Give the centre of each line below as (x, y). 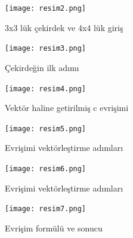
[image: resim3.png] (46, 49)
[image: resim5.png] (46, 129)
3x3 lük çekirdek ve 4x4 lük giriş (64, 27)
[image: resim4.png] (46, 89)
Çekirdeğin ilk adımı (42, 67)
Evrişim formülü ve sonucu (54, 228)
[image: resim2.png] (46, 8)
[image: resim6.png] (46, 169)
